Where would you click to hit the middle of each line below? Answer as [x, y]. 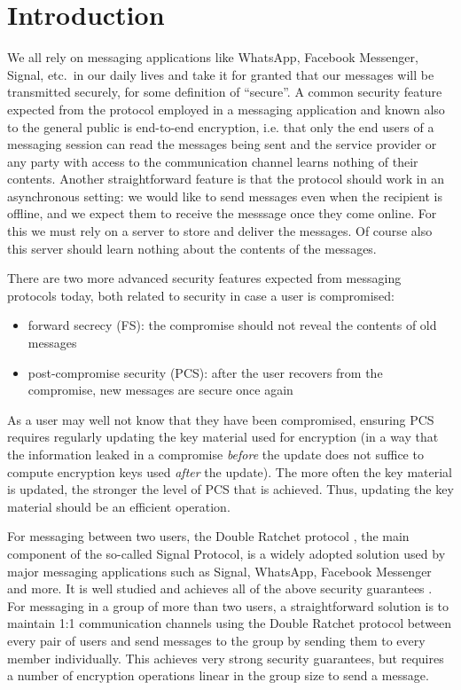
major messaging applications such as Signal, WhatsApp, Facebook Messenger [219, 571]
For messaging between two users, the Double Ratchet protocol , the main [208, 536]
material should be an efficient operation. [119, 506]
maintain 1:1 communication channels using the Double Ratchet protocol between [230, 623]
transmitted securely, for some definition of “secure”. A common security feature [225, 92]
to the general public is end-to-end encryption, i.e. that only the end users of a [221, 126]
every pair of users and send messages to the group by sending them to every [216, 640]
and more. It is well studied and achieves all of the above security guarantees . [220, 588]
